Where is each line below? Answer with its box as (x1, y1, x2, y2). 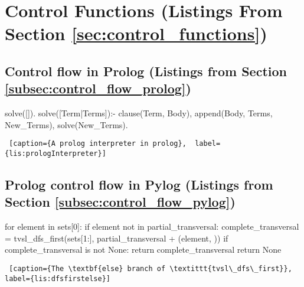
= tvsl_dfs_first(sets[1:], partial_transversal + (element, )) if (5, 231, 228, 244)
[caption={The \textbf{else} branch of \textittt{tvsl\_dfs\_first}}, (9, 265, 292, 273)
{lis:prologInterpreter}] (5, 149, 106, 158)
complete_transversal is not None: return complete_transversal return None (5, 243, 282, 256)
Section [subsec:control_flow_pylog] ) (5, 193, 236, 211)
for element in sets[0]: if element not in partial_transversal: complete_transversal (5, 220, 299, 233)
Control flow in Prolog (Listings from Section (5, 61, 287, 80)
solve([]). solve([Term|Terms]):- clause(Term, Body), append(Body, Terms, (5, 107, 273, 119)
